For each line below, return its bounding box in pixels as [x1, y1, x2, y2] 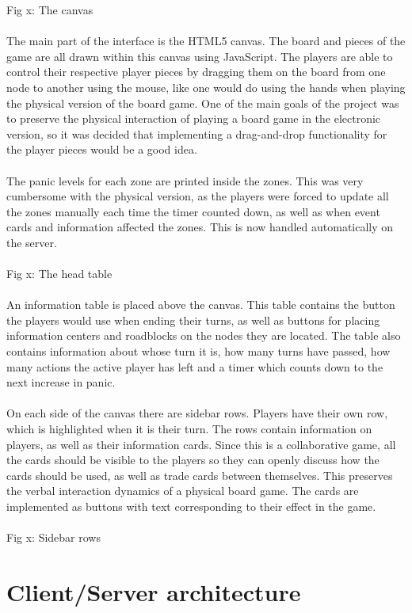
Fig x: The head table [6, 265, 113, 282]
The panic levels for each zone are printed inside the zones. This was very [6, 172, 364, 188]
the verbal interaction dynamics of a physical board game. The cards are [6, 482, 359, 499]
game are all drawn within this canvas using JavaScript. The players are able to [6, 48, 393, 64]
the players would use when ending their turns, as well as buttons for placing [6, 311, 380, 328]
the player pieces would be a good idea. [6, 141, 197, 158]
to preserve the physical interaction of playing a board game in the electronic [6, 110, 381, 127]
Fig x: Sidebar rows [6, 529, 101, 546]
